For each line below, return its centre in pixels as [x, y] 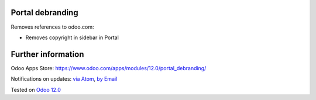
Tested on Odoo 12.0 [36, 89]
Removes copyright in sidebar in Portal [72, 37]
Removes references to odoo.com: [52, 27]
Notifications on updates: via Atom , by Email [64, 79]
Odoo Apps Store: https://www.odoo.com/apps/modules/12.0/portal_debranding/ [109, 68]
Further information [47, 54]
